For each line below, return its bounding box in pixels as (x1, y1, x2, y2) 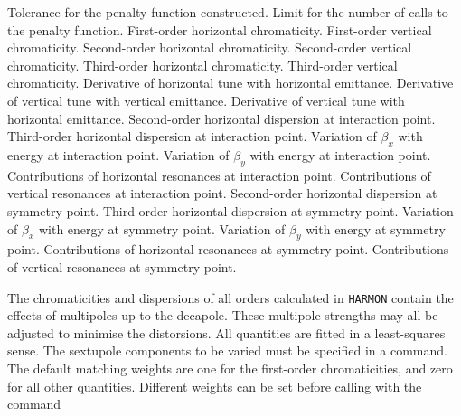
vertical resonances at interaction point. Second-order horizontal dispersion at (7, 184, 437, 203)
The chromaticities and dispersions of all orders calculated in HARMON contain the (7, 288, 454, 307)
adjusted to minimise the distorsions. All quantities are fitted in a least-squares (7, 323, 446, 342)
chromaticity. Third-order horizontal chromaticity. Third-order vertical (7, 55, 398, 74)
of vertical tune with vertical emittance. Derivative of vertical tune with (7, 90, 405, 109)
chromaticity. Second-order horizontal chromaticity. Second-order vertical (7, 38, 412, 57)
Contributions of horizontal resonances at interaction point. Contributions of (7, 165, 431, 184)
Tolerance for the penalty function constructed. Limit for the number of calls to (7, 3, 448, 21)
